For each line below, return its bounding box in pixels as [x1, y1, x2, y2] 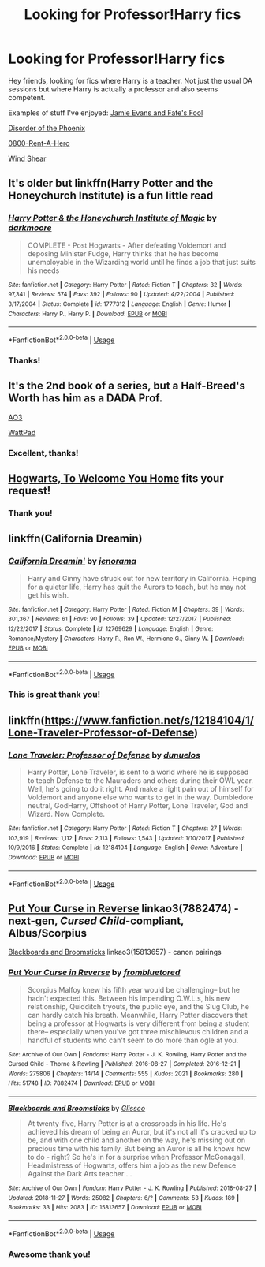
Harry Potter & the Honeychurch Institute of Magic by [8, 213, 217, 224]
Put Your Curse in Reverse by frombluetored [8, 967, 181, 978]
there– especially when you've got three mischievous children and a [27, 1027, 248, 1036]
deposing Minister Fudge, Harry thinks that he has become [27, 248, 219, 258]
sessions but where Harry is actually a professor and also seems [8, 84, 218, 94]
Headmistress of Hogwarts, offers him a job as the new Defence [27, 1161, 237, 1170]
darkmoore [8, 222, 52, 233]
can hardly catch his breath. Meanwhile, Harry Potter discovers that [27, 1010, 248, 1019]
